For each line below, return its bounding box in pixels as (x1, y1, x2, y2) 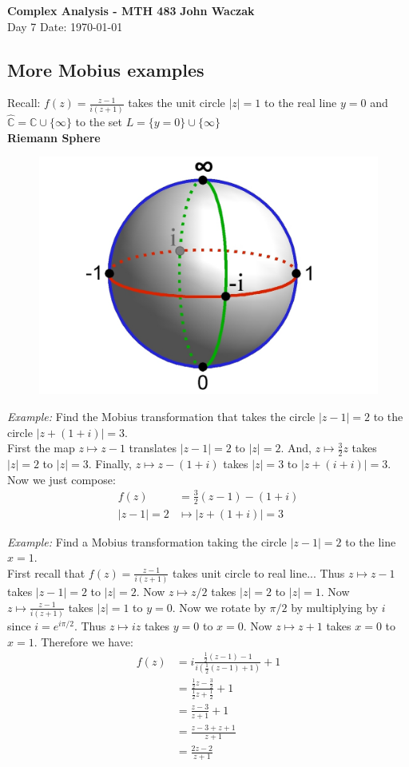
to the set (75, 113, 122, 129)
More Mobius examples (7, 57, 204, 81)
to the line (345, 533, 396, 550)
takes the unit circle (128, 94, 225, 111)
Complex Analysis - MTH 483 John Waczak (7, 2, 255, 18)
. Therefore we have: (34, 633, 133, 650)
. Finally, (88, 455, 132, 472)
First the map (7, 439, 75, 456)
